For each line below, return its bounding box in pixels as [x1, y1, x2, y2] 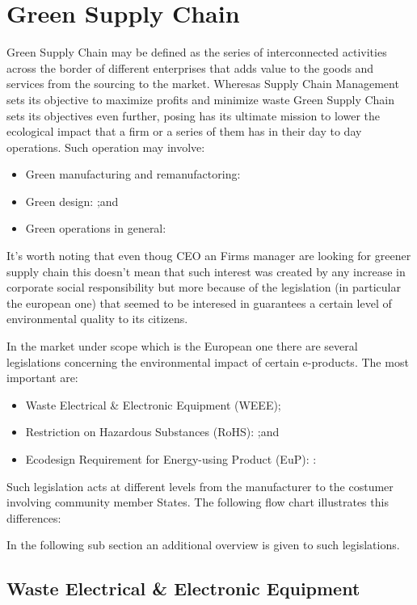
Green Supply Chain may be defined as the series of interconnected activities [6, 44, 387, 61]
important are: [6, 369, 78, 386]
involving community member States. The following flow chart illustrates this [6, 494, 389, 510]
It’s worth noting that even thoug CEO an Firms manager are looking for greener [6, 247, 411, 264]
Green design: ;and [25, 192, 119, 209]
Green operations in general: [25, 220, 166, 237]
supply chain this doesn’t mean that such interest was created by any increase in [6, 263, 406, 279]
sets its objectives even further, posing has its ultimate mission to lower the [6, 107, 380, 124]
